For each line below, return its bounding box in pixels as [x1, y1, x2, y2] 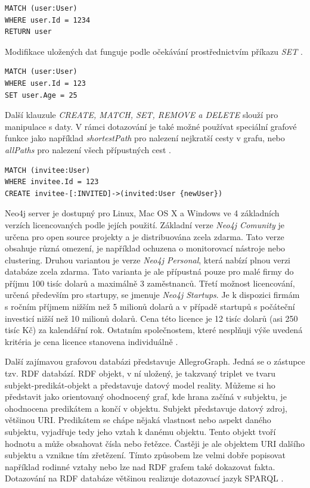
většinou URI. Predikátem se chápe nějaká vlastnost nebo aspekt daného [5, 414, 271, 426]
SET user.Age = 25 [5, 91, 77, 100]
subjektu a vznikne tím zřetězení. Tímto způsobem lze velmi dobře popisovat [5, 449, 286, 461]
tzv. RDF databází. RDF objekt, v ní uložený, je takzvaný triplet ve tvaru [5, 367, 275, 380]
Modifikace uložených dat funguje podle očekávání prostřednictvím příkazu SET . [5, 45, 303, 57]
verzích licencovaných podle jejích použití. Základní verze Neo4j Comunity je [5, 218, 285, 231]
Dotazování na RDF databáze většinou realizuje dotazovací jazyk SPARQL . [5, 472, 284, 484]
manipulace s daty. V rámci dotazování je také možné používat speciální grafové [5, 120, 297, 132]
